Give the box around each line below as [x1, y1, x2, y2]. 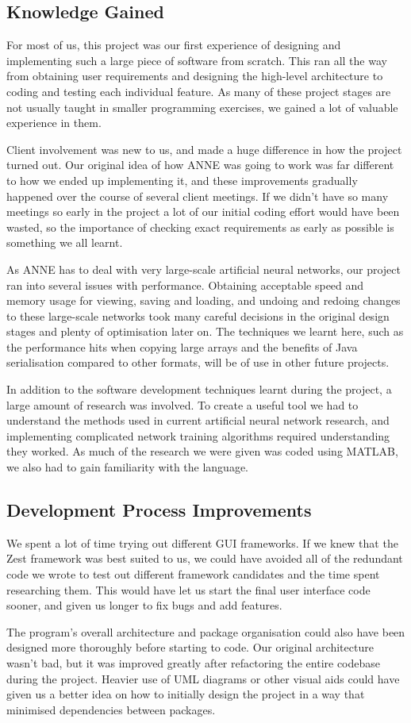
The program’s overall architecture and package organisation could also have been [6, 623, 405, 640]
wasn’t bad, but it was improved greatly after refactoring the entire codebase [6, 655, 381, 671]
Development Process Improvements [6, 498, 312, 522]
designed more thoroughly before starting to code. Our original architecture [6, 639, 374, 656]
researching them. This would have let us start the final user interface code [6, 581, 371, 598]
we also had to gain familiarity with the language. [6, 459, 249, 475]
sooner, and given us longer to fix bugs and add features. [6, 597, 282, 613]
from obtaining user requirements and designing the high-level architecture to [6, 67, 383, 84]
